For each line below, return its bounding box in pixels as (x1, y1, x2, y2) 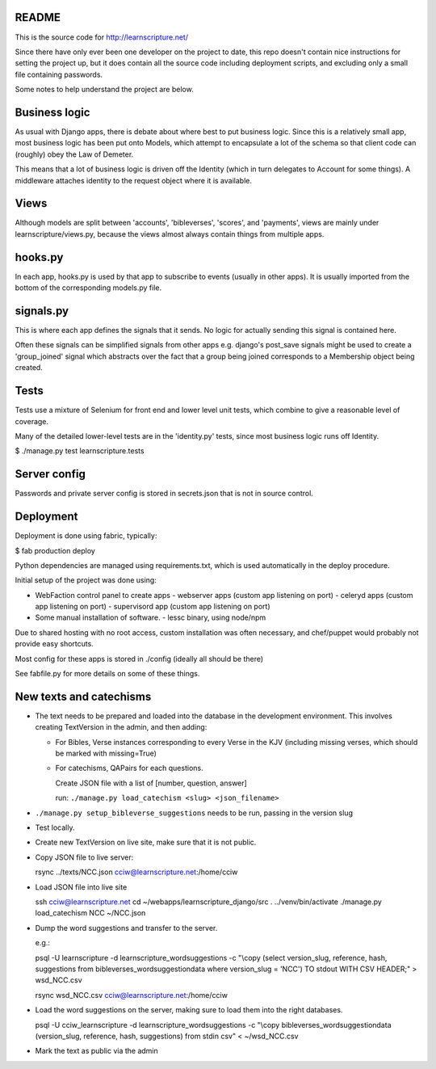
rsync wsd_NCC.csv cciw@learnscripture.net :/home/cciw (35, 990, 228, 1000)
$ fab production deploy (15, 545, 96, 555)
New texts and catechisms (15, 689, 152, 703)
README (15, 11, 61, 24)
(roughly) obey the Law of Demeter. (15, 149, 134, 159)
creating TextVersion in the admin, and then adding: (35, 722, 208, 732)
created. (15, 363, 44, 372)
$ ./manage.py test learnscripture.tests (15, 446, 145, 456)
